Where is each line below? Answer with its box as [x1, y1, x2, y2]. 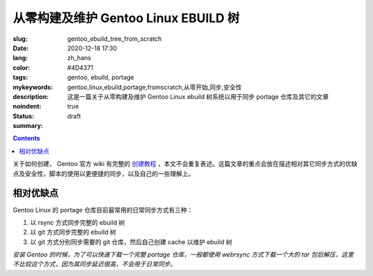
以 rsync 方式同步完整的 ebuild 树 [30, 218, 125, 226]
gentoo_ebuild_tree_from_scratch [67, 35, 162, 43]
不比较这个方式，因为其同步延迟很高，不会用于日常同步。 [12, 260, 176, 268]
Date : [12, 44, 29, 52]
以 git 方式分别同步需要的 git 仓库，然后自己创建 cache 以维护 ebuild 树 [30, 237, 233, 246]
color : [12, 63, 30, 72]
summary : [12, 122, 44, 130]
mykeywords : [12, 83, 53, 91]
